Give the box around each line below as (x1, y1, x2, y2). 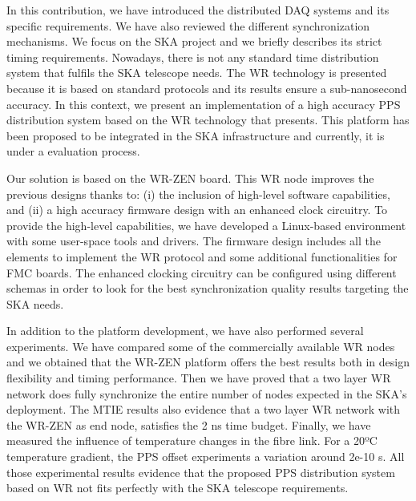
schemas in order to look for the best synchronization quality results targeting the (6, 280, 409, 297)
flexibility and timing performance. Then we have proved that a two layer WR (6, 370, 391, 386)
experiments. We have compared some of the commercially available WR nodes (6, 337, 395, 354)
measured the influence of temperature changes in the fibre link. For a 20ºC (6, 432, 378, 449)
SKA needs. (6, 295, 64, 312)
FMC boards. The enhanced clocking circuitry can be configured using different (6, 264, 397, 281)
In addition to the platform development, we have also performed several (6, 322, 364, 339)
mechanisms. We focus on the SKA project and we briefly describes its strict (6, 33, 382, 50)
